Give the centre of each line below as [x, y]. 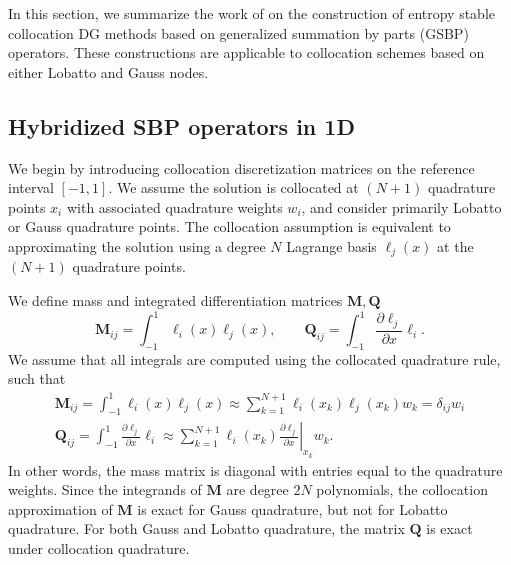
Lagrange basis [331, 245]
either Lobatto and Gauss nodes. [108, 71]
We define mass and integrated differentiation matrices [175, 300]
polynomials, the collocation [402, 489]
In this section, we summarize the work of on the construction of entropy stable [252, 13]
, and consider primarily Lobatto [401, 206]
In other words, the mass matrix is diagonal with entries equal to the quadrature [255, 469]
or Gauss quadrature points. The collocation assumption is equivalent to [229, 226]
